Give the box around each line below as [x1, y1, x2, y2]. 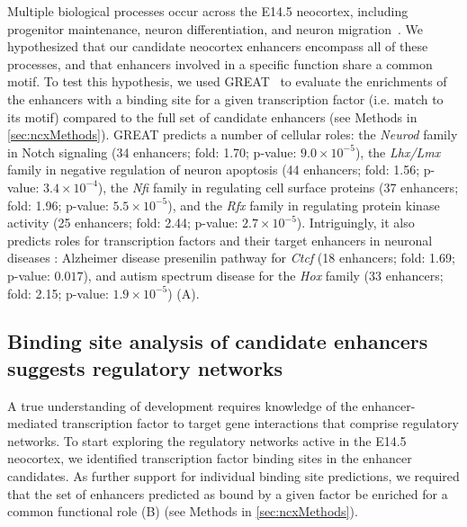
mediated [7, 414, 58, 433]
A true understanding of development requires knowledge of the [7, 396, 358, 415]
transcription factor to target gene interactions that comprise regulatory [61, 414, 459, 433]
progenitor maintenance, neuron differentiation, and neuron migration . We [7, 19, 423, 38]
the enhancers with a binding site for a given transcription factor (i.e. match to [7, 89, 444, 108]
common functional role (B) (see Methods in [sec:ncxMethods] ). [7, 502, 358, 521]
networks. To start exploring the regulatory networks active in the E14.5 [7, 431, 407, 450]
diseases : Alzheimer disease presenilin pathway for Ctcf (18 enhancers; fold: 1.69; [7, 248, 455, 267]
